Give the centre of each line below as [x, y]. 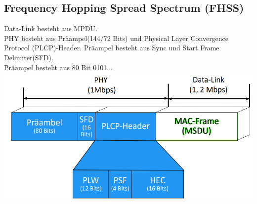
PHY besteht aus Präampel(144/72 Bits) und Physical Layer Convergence [116, 38]
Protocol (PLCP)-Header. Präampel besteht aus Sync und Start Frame [112, 48]
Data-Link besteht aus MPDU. [51, 28]
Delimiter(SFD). [29, 57]
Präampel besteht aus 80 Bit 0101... [58, 67]
